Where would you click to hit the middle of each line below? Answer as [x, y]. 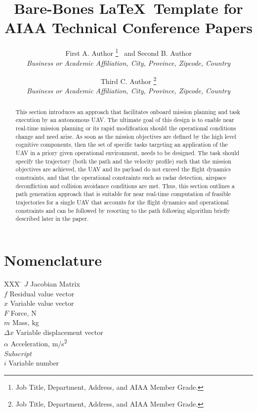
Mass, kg [25, 322]
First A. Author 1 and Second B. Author [128, 52]
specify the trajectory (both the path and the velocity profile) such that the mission [123, 161]
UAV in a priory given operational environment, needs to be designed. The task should [128, 153]
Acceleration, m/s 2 [39, 343]
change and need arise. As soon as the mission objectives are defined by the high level [126, 136]
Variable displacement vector [60, 332]
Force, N [23, 312]
